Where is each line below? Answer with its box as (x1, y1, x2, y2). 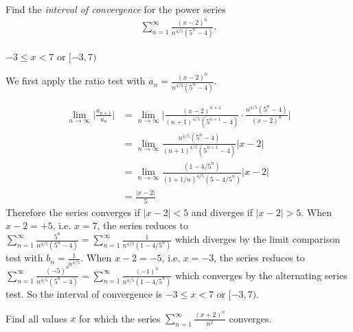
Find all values (5, 311, 67, 325)
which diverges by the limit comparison (174, 232, 341, 246)
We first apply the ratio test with (5, 73, 146, 88)
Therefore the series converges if (5, 204, 140, 219)
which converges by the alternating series (174, 268, 348, 282)
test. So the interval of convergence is (5, 286, 163, 300)
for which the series (79, 311, 161, 325)
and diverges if (191, 204, 253, 219)
